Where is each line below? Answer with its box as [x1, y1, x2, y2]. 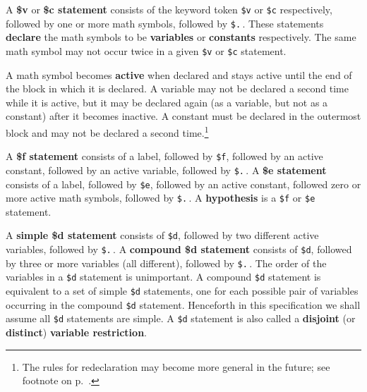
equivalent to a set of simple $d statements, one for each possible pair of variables [6, 283, 359, 298]
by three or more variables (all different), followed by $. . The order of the [6, 255, 327, 270]
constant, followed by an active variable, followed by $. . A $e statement [6, 162, 327, 177]
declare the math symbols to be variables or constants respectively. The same [6, 30, 356, 44]
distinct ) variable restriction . [6, 325, 147, 339]
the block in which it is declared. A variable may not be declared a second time [6, 81, 349, 96]
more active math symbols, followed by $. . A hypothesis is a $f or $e [6, 190, 315, 205]
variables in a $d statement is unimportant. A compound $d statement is [6, 269, 321, 284]
